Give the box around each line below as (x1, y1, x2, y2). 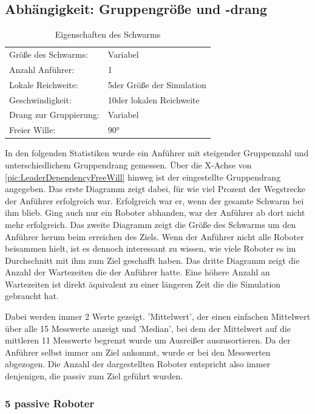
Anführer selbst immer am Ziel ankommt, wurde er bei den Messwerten (5, 345, 271, 358)
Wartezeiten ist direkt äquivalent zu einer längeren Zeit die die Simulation (5, 277, 281, 290)
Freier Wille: (9, 123, 56, 136)
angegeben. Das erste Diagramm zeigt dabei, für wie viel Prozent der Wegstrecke (5, 182, 305, 195)
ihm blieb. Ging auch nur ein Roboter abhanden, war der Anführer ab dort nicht (5, 206, 305, 219)
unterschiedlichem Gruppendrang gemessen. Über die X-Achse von (5, 158, 252, 171)
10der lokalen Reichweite (107, 93, 200, 106)
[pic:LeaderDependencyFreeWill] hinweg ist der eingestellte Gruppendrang (5, 170, 281, 183)
